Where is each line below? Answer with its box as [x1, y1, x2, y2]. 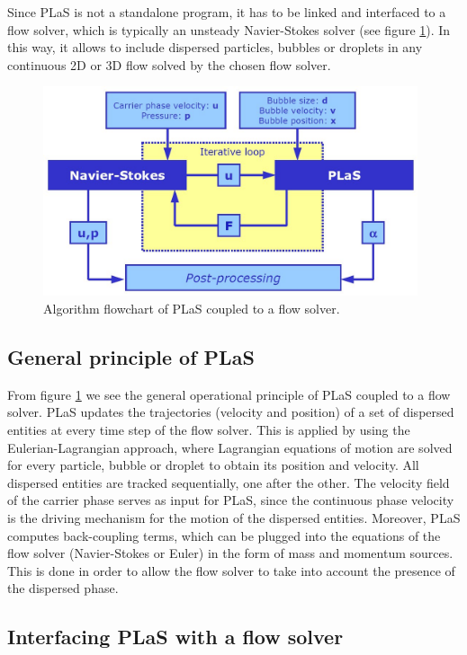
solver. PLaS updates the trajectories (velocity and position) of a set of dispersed [7, 403, 454, 421]
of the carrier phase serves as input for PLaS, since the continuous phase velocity [7, 491, 454, 509]
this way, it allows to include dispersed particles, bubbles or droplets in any [7, 38, 423, 57]
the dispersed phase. [7, 579, 119, 597]
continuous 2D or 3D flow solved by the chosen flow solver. [7, 55, 331, 74]
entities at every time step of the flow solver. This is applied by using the [7, 420, 410, 438]
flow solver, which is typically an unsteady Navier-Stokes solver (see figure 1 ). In [7, 20, 451, 39]
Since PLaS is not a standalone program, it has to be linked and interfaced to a [7, 3, 446, 21]
